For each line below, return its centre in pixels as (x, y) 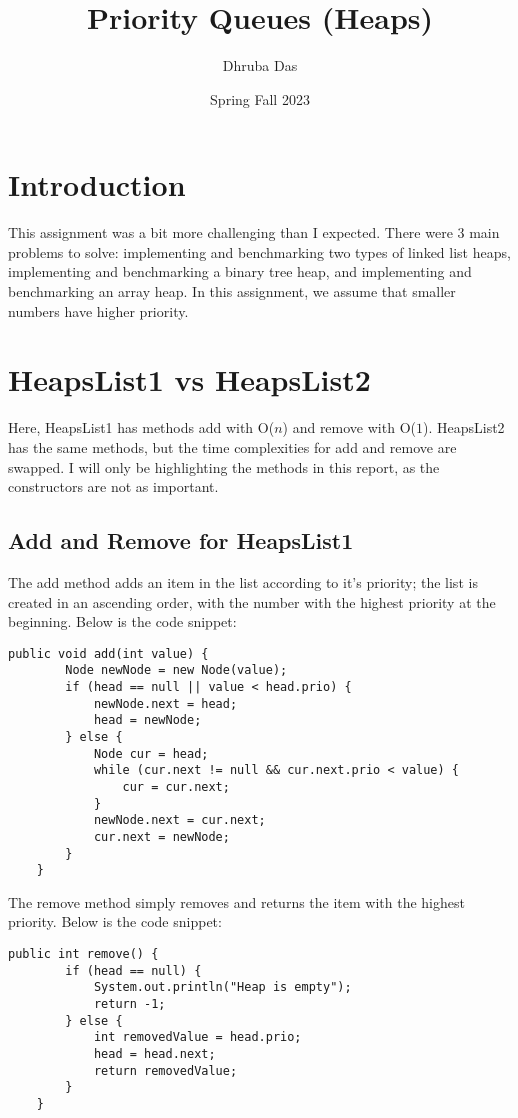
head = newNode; (147, 720)
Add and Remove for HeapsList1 (181, 540)
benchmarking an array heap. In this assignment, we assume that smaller (232, 291)
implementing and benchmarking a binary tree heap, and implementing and (240, 271)
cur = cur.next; (176, 786)
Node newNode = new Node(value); (176, 670)
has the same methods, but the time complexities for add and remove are (232, 446)
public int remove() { (83, 954)
